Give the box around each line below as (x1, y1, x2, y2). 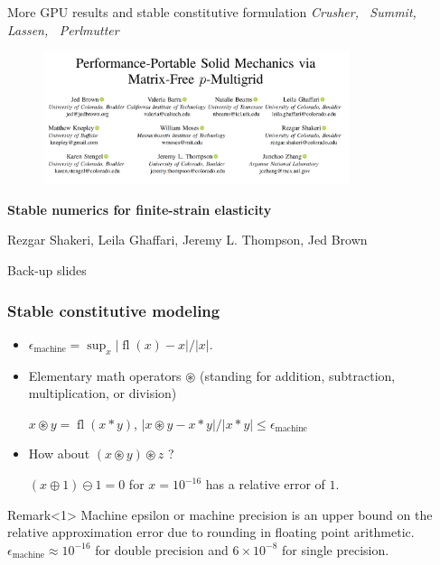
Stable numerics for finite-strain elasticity (7, 199, 272, 218)
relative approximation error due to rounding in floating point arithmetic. (7, 523, 415, 542)
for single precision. (282, 540, 389, 559)
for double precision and (95, 540, 229, 559)
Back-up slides (7, 261, 87, 280)
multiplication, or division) (28, 384, 177, 403)
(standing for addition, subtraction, (200, 366, 396, 384)
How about (28, 444, 90, 463)
